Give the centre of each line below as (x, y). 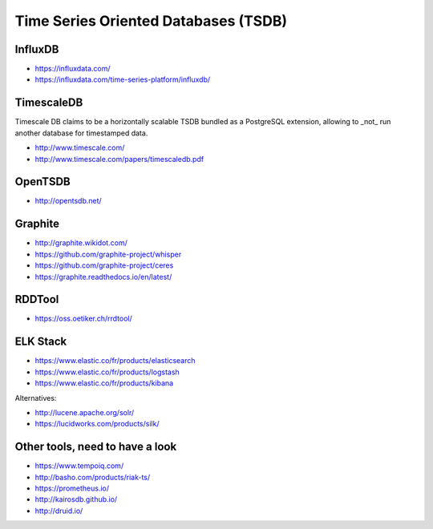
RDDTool (37, 299)
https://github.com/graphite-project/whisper (108, 254)
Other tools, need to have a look (96, 447)
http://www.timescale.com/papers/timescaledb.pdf (119, 159)
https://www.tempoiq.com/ (79, 466)
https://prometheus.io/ (72, 488)
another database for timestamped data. (81, 133)
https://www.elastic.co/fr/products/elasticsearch (115, 361)
